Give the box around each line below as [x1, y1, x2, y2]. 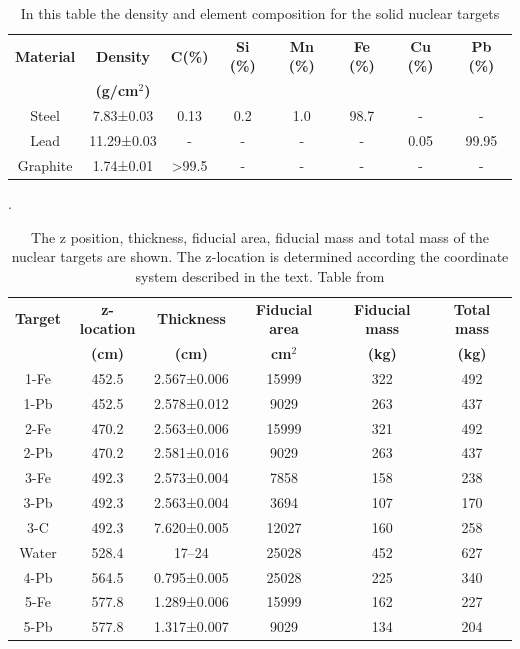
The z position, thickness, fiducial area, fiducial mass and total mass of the [31, 226, 489, 247]
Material [15, 45, 76, 66]
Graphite [17, 154, 73, 175]
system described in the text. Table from [135, 265, 385, 286]
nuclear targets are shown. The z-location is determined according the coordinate [11, 246, 509, 267]
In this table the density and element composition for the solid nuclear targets [20, 3, 500, 23]
